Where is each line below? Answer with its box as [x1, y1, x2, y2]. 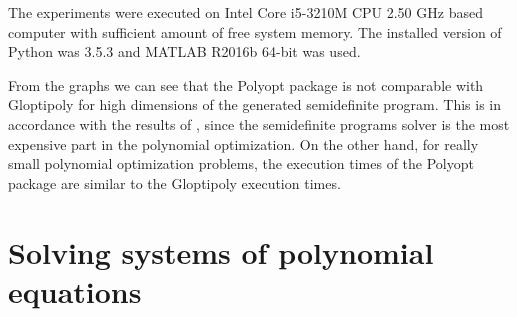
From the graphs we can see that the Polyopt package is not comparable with [8, 74, 484, 95]
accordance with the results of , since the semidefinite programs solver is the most [8, 113, 510, 134]
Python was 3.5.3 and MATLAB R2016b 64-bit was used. [8, 41, 361, 62]
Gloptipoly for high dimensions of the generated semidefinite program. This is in [8, 94, 502, 115]
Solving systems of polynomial [8, 231, 434, 272]
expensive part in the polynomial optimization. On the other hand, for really [8, 133, 479, 154]
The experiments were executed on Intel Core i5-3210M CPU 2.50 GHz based [8, 2, 483, 22]
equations [8, 270, 142, 311]
